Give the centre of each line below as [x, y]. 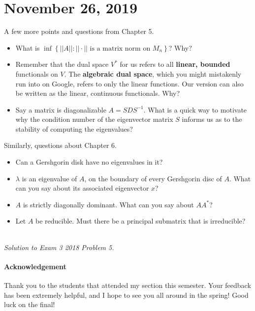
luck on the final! [30, 304]
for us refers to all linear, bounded [175, 64]
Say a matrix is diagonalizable [61, 109]
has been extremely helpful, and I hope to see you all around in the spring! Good [126, 295]
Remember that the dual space [62, 64]
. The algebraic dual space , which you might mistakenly [153, 73]
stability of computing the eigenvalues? [74, 128]
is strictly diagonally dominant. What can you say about [108, 204]
